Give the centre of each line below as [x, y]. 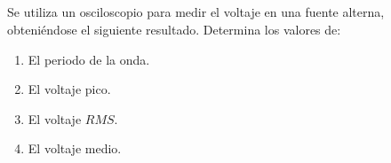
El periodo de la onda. [89, 59]
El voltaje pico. [69, 89]
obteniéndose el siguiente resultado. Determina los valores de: [174, 29]
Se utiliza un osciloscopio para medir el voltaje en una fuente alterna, [196, 12]
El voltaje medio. [75, 148]
